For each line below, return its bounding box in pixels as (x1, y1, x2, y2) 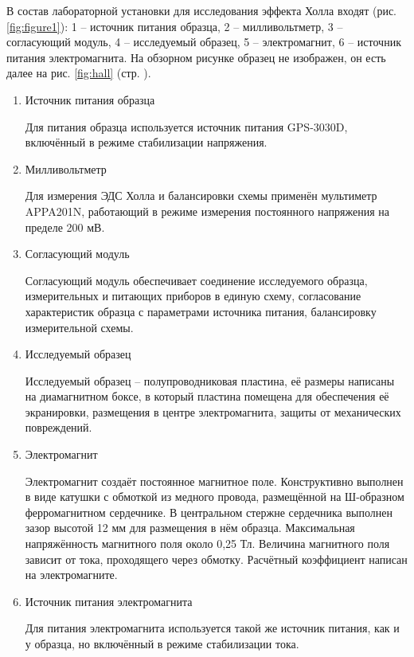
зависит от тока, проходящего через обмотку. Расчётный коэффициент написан (25, 550, 408, 567)
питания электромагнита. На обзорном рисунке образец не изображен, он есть (6, 49, 386, 65)
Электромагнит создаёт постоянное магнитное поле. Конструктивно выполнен (25, 472, 404, 489)
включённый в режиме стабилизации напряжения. (25, 134, 268, 151)
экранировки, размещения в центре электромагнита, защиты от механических (25, 403, 401, 420)
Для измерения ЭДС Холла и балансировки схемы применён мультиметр (25, 187, 377, 204)
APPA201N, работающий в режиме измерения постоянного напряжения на (25, 202, 390, 219)
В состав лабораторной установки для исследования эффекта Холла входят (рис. (6, 2, 397, 18)
